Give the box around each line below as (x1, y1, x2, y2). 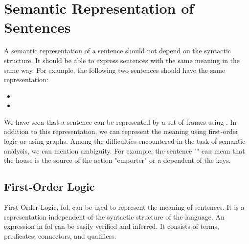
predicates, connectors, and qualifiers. (4, 230, 116, 241)
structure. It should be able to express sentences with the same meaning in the (4, 55, 240, 65)
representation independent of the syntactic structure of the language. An (4, 211, 225, 222)
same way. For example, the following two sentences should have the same (4, 65, 226, 75)
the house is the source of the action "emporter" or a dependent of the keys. (4, 155, 231, 165)
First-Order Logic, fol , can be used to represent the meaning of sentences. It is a (4, 202, 245, 212)
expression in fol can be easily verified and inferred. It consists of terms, (4, 221, 219, 231)
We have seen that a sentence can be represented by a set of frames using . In (4, 116, 237, 127)
